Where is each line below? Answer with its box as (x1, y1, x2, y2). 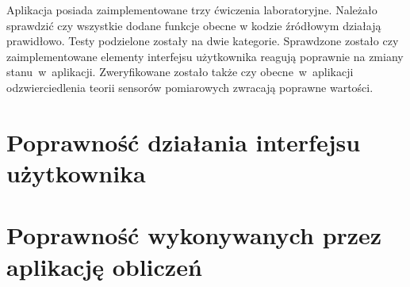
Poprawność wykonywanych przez (6, 219, 382, 251)
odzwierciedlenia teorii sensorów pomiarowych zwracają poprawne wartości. (6, 78, 374, 95)
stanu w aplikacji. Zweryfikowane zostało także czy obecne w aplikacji (6, 63, 354, 80)
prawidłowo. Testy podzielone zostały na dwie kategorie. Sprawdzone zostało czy (6, 33, 399, 49)
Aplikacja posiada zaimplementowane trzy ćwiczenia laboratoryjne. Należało (6, 2, 377, 17)
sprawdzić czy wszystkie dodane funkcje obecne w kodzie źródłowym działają (6, 17, 381, 33)
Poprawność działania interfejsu (6, 125, 361, 158)
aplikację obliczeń (6, 250, 202, 282)
